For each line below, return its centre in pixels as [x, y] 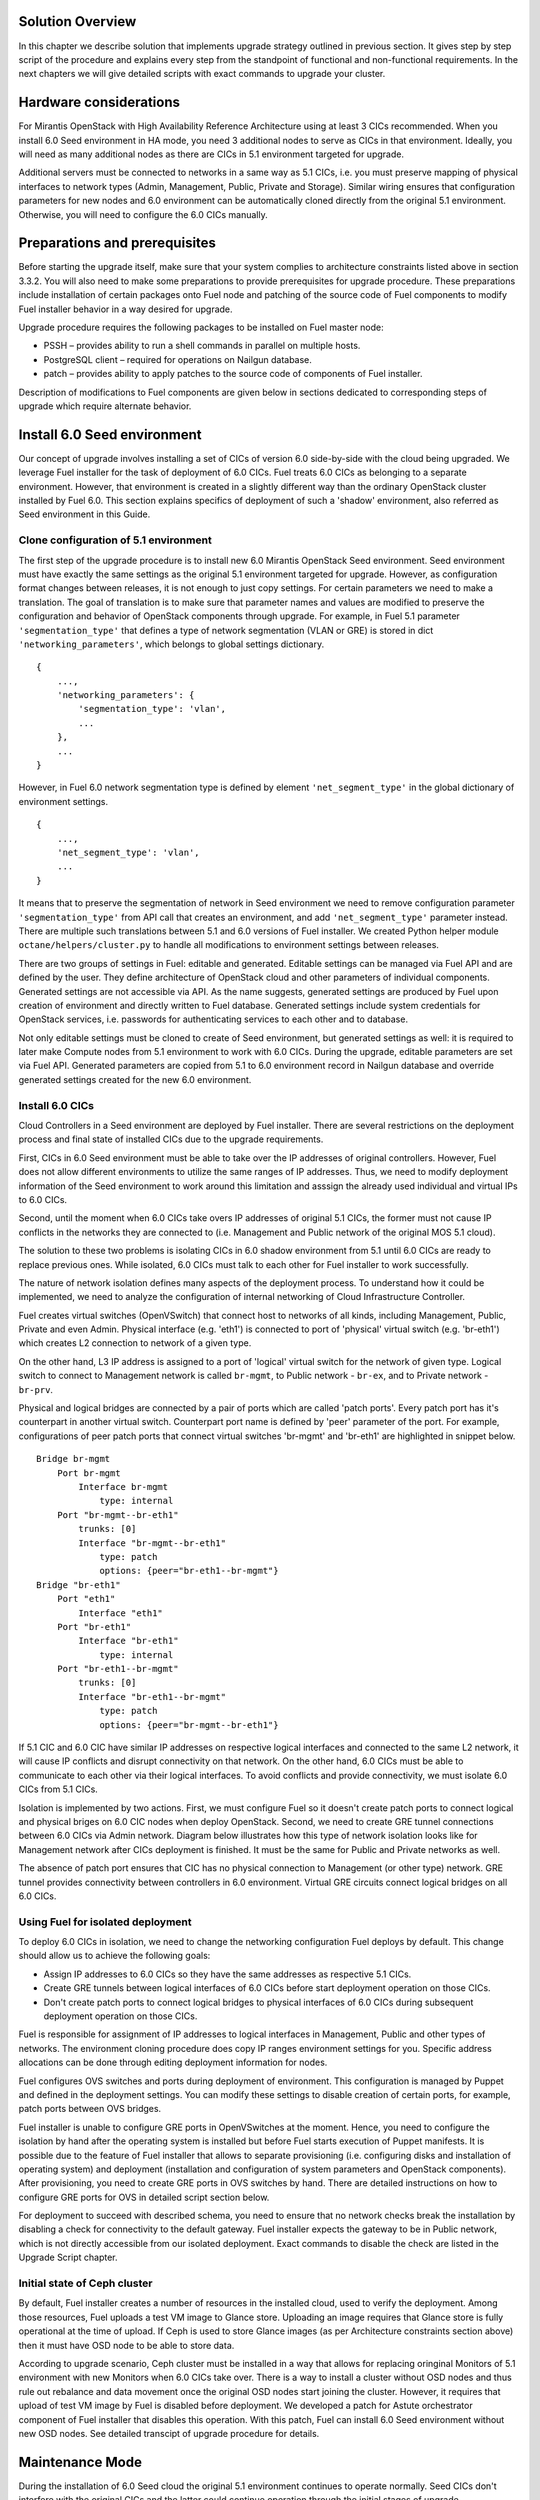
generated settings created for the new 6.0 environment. [135, 1079]
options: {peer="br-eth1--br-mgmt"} [189, 1571]
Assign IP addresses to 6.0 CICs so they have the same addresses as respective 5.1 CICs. [227, 1974]
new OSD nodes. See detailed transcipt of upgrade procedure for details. [169, 2433]
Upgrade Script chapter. [68, 2257]
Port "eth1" [86, 1599]
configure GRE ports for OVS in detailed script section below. [144, 2197]
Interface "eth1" [121, 1613]
